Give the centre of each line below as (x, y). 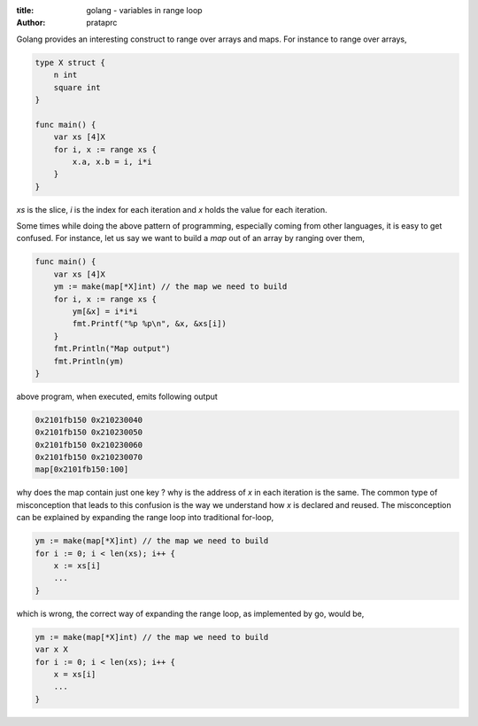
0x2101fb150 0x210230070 (89, 457)
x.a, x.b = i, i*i (112, 161)
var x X (51, 650)
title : (25, 10)
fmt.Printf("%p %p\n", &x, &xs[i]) (150, 324)
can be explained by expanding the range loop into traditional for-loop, (145, 518)
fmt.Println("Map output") (112, 349)
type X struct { (70, 62)
